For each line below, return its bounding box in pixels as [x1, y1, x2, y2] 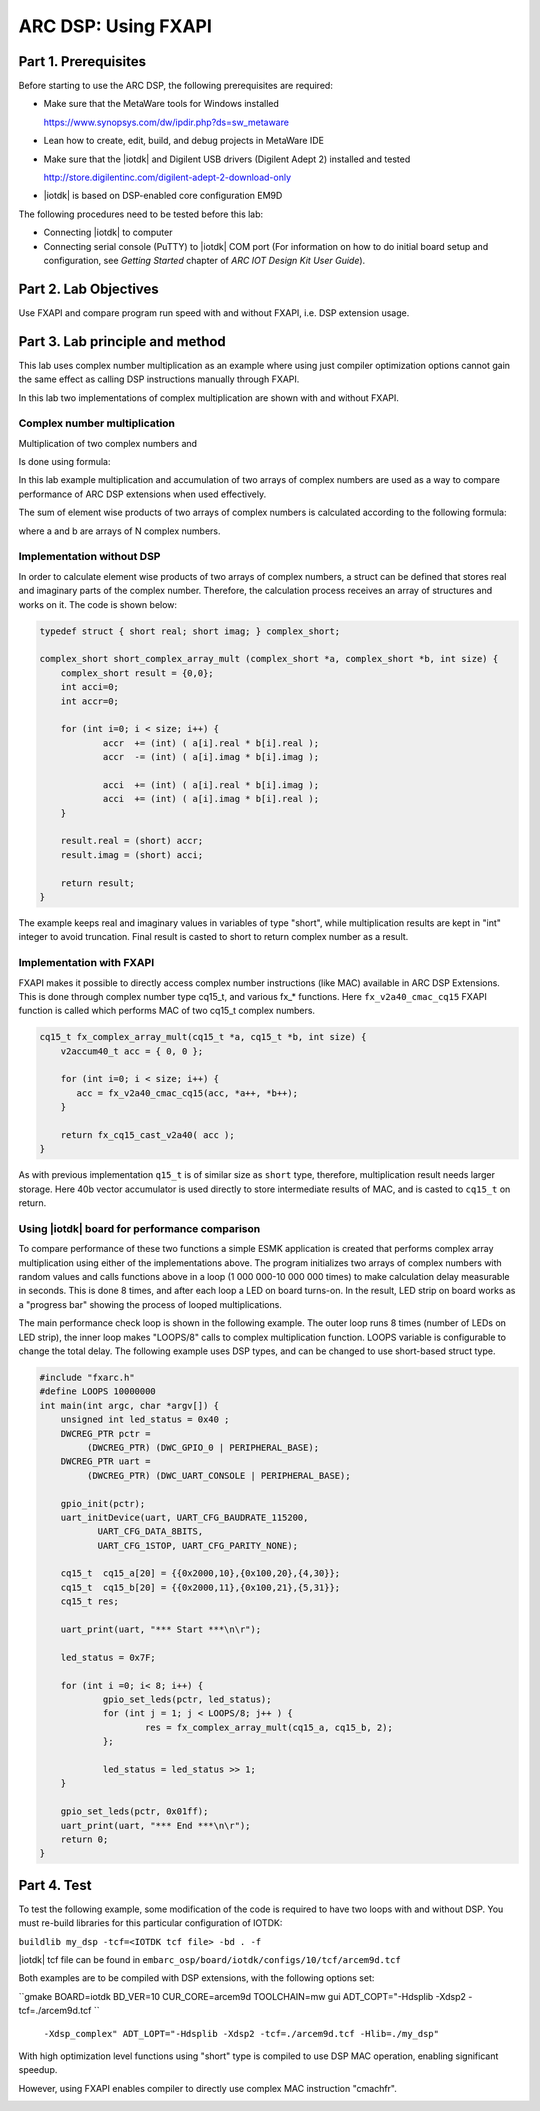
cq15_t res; [60, 1596, 120, 1607]
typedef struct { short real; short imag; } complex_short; [39, 625, 341, 637]
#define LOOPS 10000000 [39, 1386, 157, 1397]
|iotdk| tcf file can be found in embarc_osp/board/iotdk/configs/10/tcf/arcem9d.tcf [18, 1953, 402, 1965]
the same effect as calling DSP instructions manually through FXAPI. [18, 373, 300, 385]
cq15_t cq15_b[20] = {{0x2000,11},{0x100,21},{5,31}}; [60, 1581, 341, 1593]
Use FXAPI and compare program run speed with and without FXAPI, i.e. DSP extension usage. [18, 306, 410, 319]
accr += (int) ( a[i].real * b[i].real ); [102, 737, 320, 749]
